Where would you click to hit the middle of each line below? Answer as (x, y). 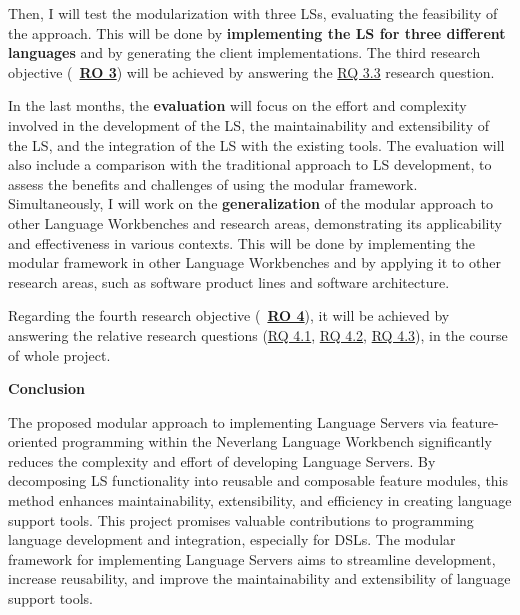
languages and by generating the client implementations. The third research (244, 52)
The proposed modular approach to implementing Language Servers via (227, 421)
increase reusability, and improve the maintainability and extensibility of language (259, 578)
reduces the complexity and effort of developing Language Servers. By (222, 460)
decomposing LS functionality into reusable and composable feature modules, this (258, 480)
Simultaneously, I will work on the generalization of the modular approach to (251, 203)
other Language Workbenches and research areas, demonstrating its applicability (255, 222)
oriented (33, 441)
